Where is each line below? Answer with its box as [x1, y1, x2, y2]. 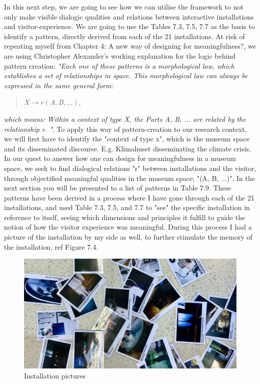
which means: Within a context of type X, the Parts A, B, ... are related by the [4, 113, 246, 124]
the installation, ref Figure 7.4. [4, 241, 98, 252]
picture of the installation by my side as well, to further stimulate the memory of [4, 232, 252, 242]
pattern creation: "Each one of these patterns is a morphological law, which [4, 60, 234, 71]
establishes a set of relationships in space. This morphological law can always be [4, 70, 248, 81]
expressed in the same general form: [4, 80, 114, 90]
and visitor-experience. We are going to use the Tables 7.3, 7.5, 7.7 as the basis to [4, 21, 255, 32]
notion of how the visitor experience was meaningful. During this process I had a [4, 222, 252, 232]
